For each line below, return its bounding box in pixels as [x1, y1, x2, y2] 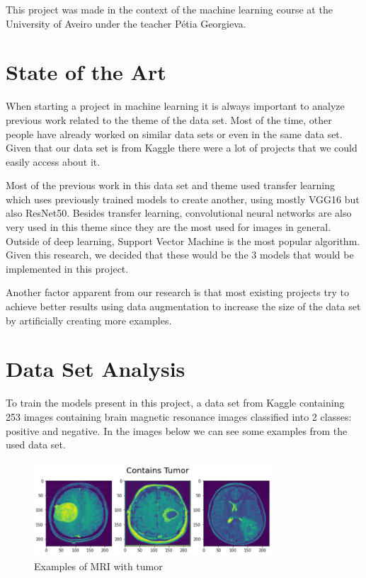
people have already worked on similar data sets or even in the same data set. [6, 126, 343, 141]
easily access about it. [6, 154, 101, 169]
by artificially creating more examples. [6, 312, 172, 327]
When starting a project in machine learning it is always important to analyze [6, 98, 345, 113]
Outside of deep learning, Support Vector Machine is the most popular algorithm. [6, 233, 360, 248]
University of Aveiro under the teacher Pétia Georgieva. [6, 16, 246, 30]
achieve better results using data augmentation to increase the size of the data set [6, 299, 361, 314]
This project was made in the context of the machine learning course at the [6, 2, 333, 16]
